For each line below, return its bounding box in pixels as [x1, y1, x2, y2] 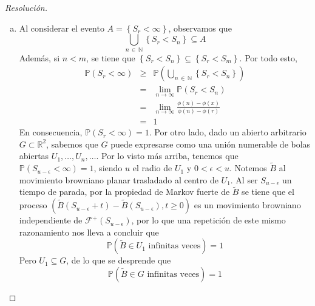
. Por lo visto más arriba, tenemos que [96, 149, 239, 162]
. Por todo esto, [239, 51, 297, 64]
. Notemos [229, 161, 267, 174]
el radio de [132, 161, 172, 174]
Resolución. [5, 1, 47, 13]
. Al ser [230, 173, 258, 186]
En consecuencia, [19, 126, 83, 138]
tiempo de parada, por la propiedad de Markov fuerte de [19, 185, 230, 198]
